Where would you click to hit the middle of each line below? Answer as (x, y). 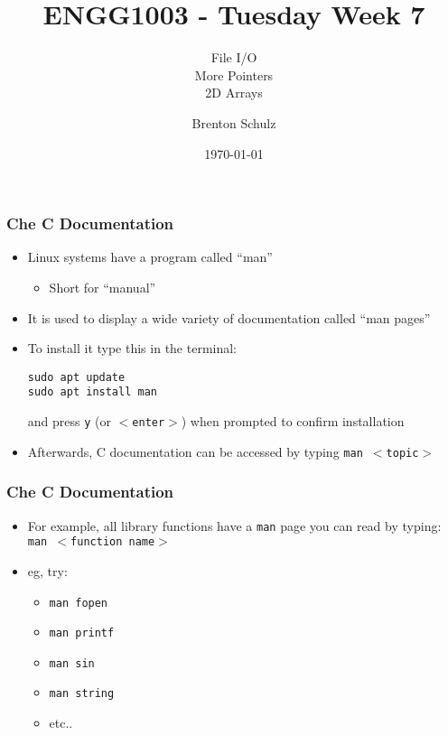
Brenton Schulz (234, 122)
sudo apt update (76, 377)
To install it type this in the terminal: (132, 348)
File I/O (234, 57)
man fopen (79, 603)
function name (113, 542)
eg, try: (47, 570)
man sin (72, 663)
